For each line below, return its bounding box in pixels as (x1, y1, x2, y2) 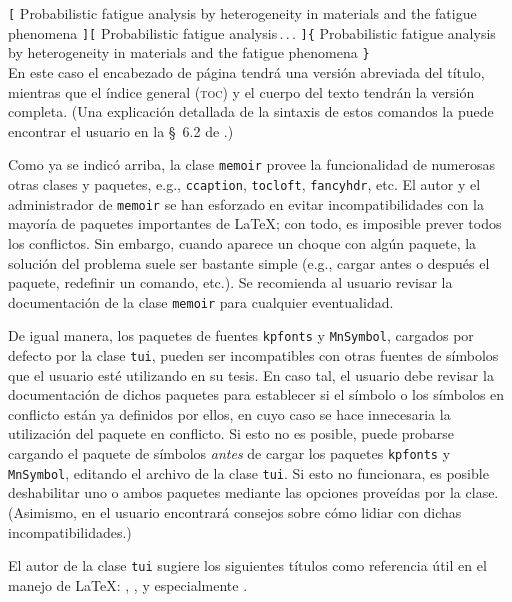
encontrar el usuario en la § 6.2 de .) (8, 120, 234, 141)
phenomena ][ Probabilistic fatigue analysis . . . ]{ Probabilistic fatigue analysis (8, 22, 496, 43)
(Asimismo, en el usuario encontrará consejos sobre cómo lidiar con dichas (8, 501, 462, 522)
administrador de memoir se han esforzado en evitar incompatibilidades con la (8, 193, 484, 214)
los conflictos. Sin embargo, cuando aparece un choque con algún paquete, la (8, 232, 477, 253)
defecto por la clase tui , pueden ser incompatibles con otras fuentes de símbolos (8, 345, 499, 365)
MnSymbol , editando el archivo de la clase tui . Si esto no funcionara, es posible (8, 462, 489, 483)
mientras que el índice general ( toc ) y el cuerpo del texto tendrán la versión (8, 81, 475, 102)
